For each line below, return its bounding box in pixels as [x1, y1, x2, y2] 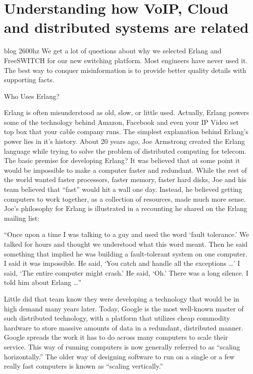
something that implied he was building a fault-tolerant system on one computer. [4, 248, 248, 258]
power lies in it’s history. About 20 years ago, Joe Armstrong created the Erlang [4, 136, 245, 146]
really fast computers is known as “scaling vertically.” [4, 361, 163, 371]
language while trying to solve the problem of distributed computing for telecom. [4, 145, 247, 156]
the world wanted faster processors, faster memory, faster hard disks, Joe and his [4, 174, 247, 185]
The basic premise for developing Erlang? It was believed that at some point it [4, 155, 240, 165]
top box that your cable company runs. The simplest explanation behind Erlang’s [4, 126, 249, 137]
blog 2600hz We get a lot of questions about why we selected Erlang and [4, 46, 222, 56]
